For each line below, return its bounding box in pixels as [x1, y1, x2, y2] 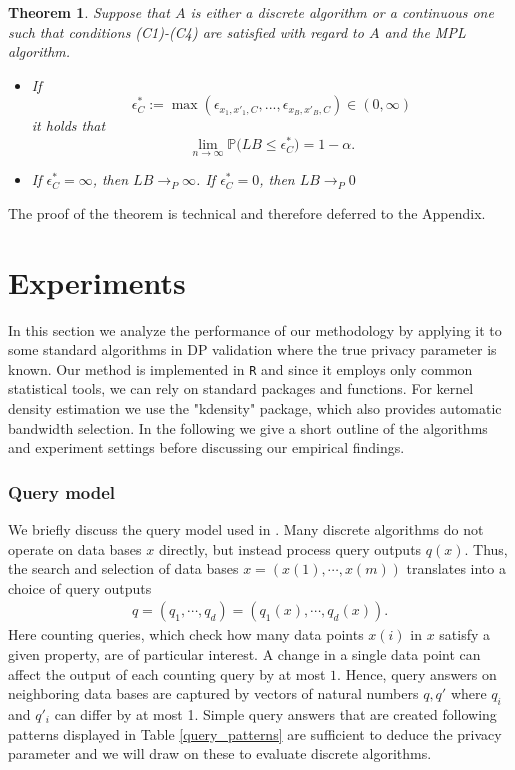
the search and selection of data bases [8, 558, 239, 579]
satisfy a [439, 624, 491, 645]
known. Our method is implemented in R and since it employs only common [8, 358, 473, 379]
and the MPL [384, 21, 466, 42]
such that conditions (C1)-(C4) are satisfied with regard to [8, 21, 364, 42]
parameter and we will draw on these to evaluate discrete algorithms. [8, 743, 432, 764]
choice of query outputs [8, 577, 152, 598]
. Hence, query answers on [337, 663, 497, 684]
